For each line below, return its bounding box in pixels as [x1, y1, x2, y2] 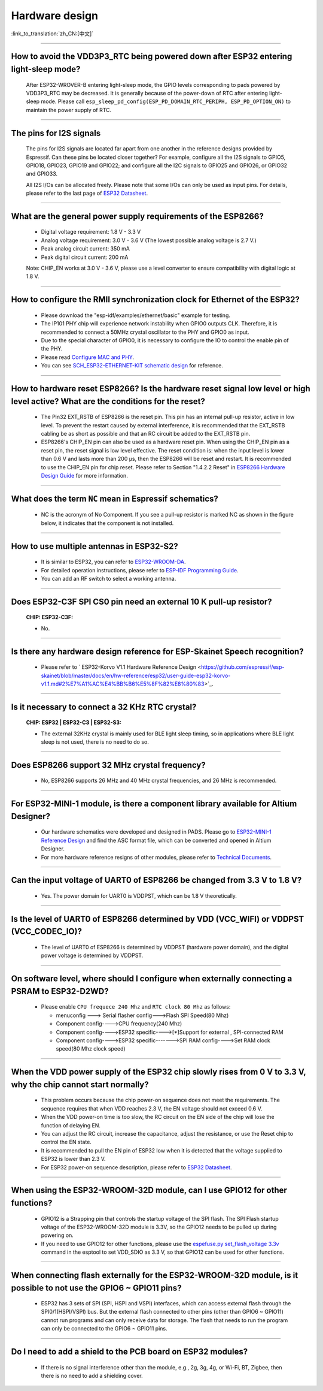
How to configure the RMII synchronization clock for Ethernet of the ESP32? [11, 294, 300, 305]
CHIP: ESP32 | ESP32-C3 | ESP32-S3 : [26, 719, 122, 726]
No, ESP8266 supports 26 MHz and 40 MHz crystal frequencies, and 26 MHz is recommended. [41, 777, 277, 784]
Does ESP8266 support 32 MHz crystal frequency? [11, 760, 206, 770]
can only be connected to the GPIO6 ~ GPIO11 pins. [41, 1325, 167, 1332]
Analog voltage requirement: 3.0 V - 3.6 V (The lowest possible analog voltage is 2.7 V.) [41, 237, 257, 244]
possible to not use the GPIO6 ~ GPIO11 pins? [11, 1283, 182, 1293]
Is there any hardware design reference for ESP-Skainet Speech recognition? [11, 646, 304, 656]
